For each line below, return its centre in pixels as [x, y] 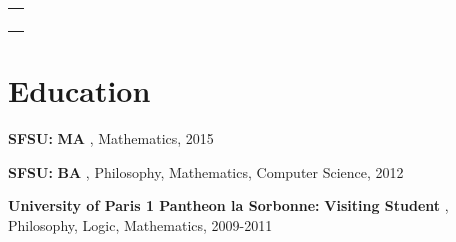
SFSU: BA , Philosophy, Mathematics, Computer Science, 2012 [206, 171]
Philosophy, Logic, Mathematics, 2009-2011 [140, 224]
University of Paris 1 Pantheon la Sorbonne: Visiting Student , [228, 205]
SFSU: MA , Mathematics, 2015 [111, 138]
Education [79, 90]
